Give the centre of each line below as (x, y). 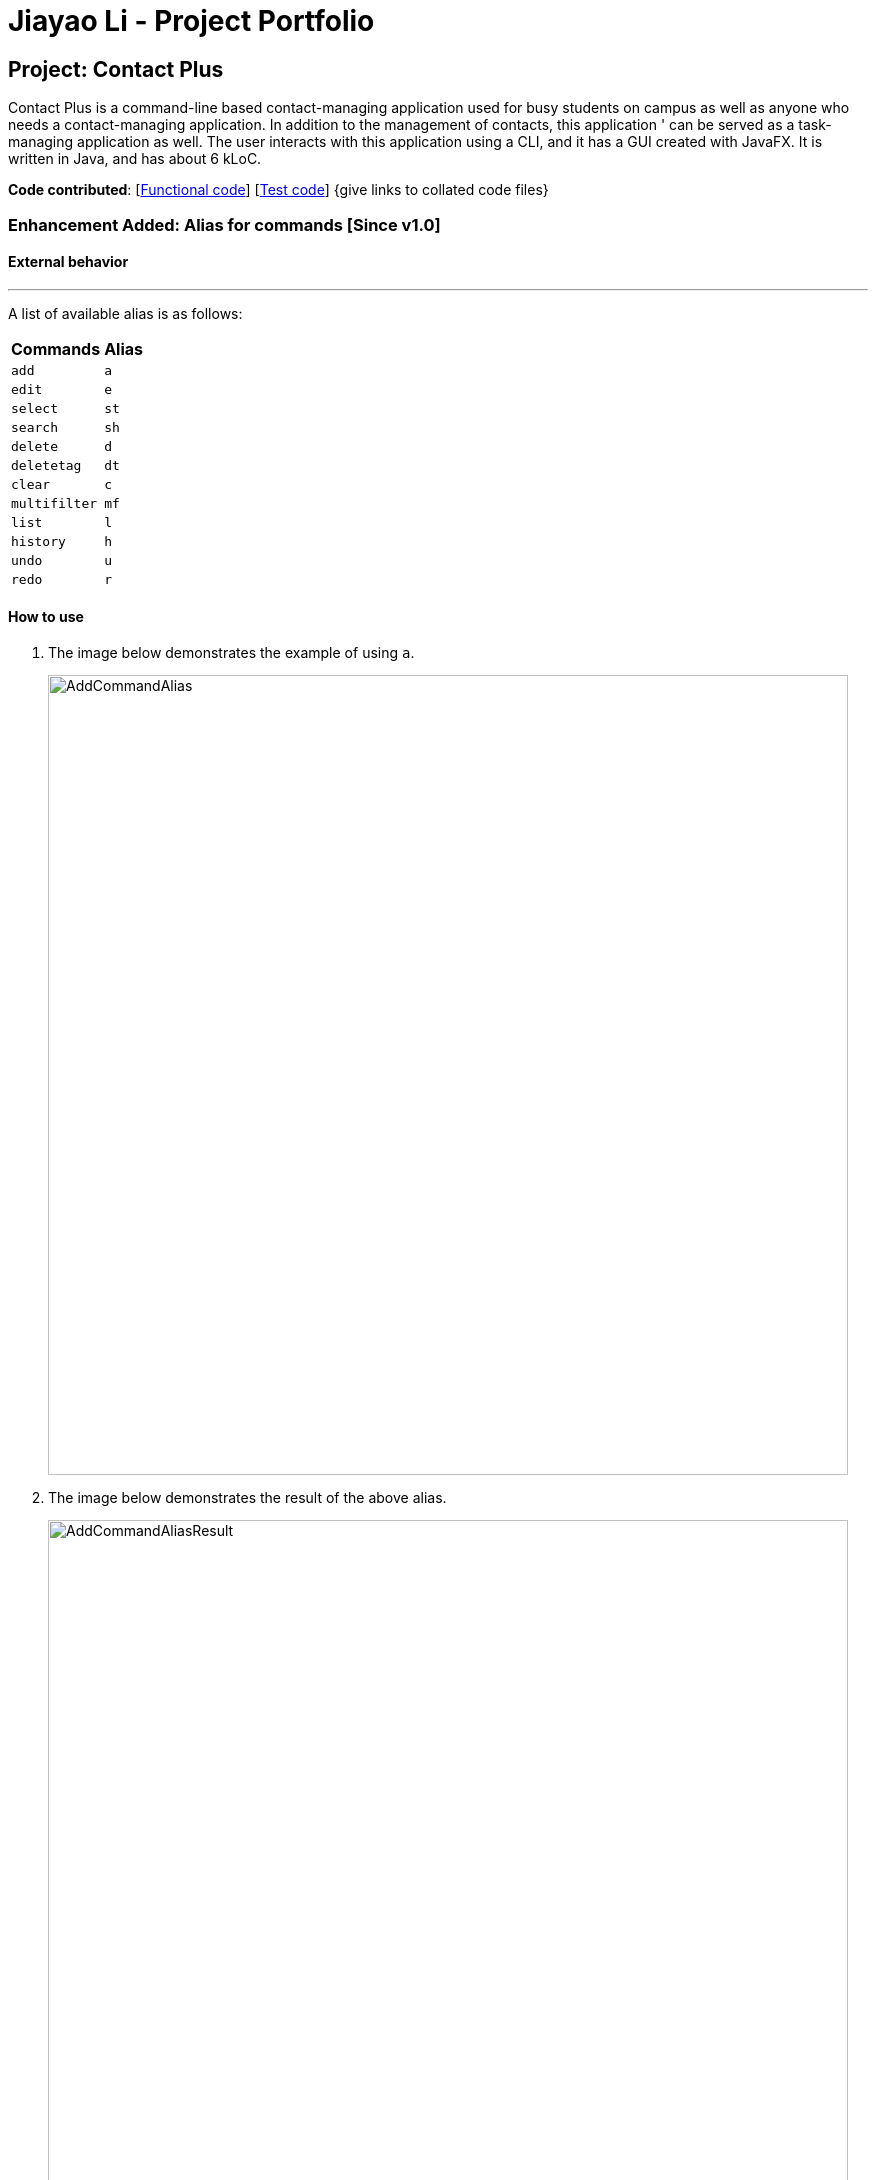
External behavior (68, 262)
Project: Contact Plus (116, 69)
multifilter (54, 503)
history (38, 541)
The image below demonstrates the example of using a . (231, 652)
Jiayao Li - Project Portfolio (191, 21)
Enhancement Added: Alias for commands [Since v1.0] (224, 224)
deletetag (46, 465)
